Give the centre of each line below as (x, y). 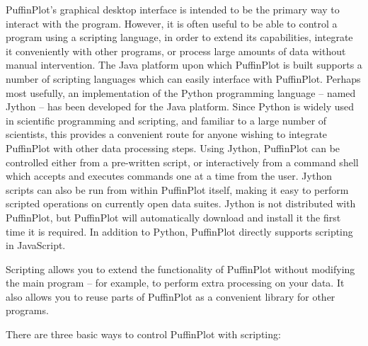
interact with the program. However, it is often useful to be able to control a (172, 23)
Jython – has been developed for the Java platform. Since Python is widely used (180, 106)
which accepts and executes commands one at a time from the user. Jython (169, 176)
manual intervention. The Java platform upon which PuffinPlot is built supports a (184, 65)
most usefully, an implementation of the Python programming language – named (181, 92)
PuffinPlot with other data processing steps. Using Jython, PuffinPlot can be (173, 148)
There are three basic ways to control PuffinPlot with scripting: (143, 334)
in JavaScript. (36, 245)
